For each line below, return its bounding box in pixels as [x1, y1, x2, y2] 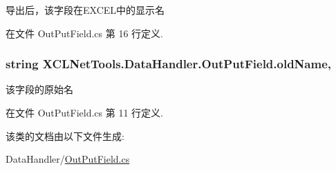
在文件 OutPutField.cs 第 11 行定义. [6, 105, 163, 119]
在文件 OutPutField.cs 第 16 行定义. [6, 26, 163, 40]
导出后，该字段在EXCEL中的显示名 [6, 3, 165, 17]
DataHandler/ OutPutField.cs [6, 152, 130, 166]
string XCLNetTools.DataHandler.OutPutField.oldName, [6, 55, 332, 72]
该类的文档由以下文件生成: [6, 128, 124, 143]
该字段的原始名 [6, 82, 73, 97]
